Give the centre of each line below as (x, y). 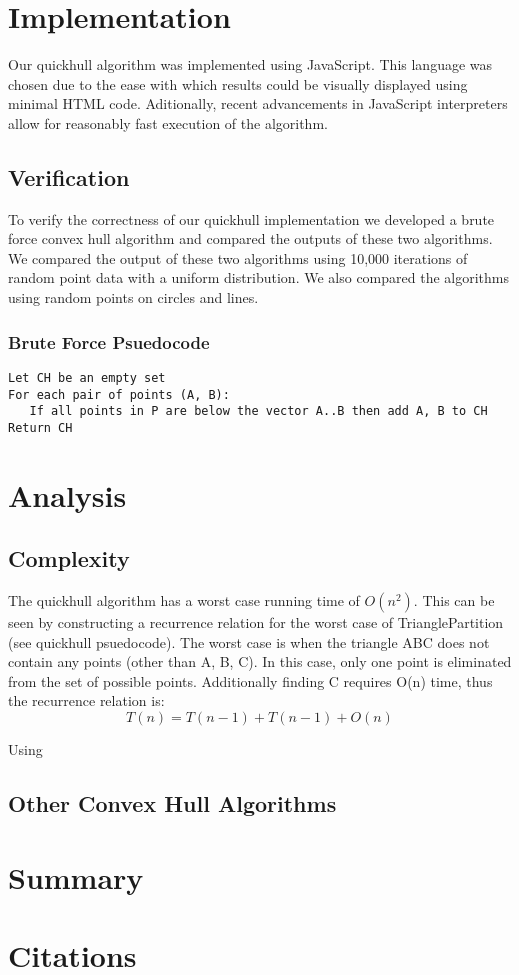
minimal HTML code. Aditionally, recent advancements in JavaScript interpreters (258, 103)
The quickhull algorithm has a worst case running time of (184, 600)
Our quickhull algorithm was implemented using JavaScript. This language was (250, 64)
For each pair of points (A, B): (119, 394)
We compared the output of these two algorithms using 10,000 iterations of (238, 257)
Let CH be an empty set (87, 377)
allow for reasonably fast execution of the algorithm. (168, 122)
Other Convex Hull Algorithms (172, 803)
